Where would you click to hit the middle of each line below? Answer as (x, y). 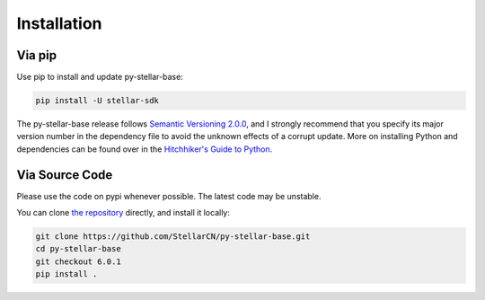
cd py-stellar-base (78, 249)
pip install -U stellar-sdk (97, 101)
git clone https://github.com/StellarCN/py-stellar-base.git (173, 237)
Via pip (37, 55)
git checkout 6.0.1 (78, 261)
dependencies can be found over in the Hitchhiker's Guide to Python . (145, 149)
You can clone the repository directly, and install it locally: (123, 213)
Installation (59, 23)
